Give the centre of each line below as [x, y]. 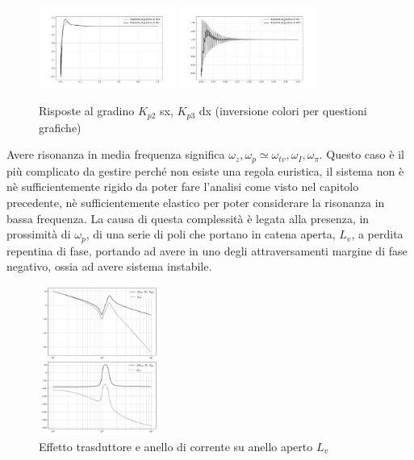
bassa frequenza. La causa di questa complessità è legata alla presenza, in [188, 218]
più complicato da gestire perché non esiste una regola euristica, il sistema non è [205, 170]
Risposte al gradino [87, 111]
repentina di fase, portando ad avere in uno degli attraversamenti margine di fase [207, 250]
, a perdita [377, 234]
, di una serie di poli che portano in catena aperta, [211, 234]
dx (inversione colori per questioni [283, 111]
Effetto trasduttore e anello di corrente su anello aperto [176, 446]
